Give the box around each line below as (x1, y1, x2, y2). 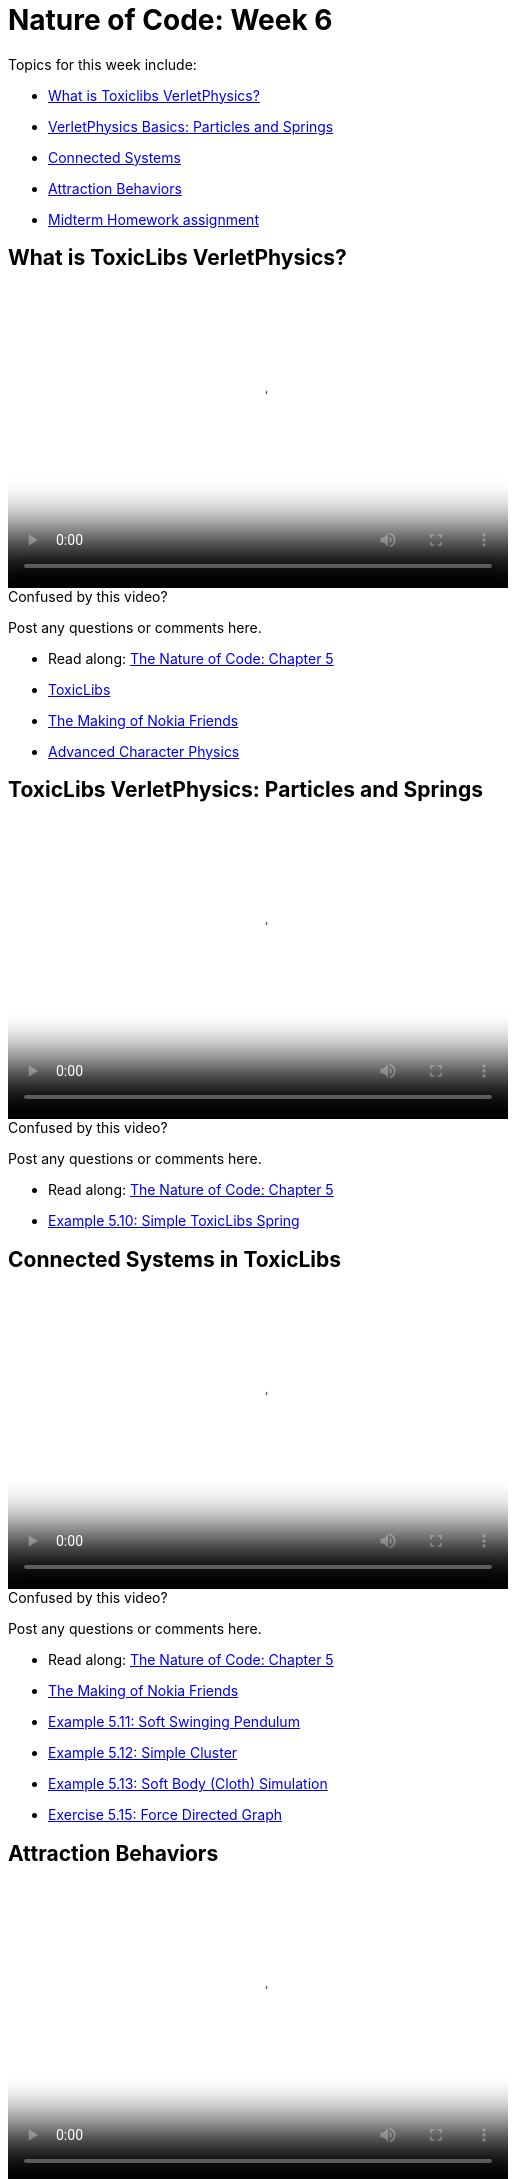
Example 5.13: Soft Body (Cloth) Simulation (48, 1775, 328, 1793)
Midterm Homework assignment (48, 210, 259, 228)
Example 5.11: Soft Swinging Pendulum (48, 1713, 300, 1731)
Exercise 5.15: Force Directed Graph (48, 1806, 283, 1824)
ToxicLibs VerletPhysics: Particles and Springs (8, 777, 483, 803)
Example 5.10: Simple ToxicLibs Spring (48, 1212, 300, 1230)
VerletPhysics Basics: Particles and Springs (48, 117, 334, 135)
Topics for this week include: (8, 55, 197, 73)
